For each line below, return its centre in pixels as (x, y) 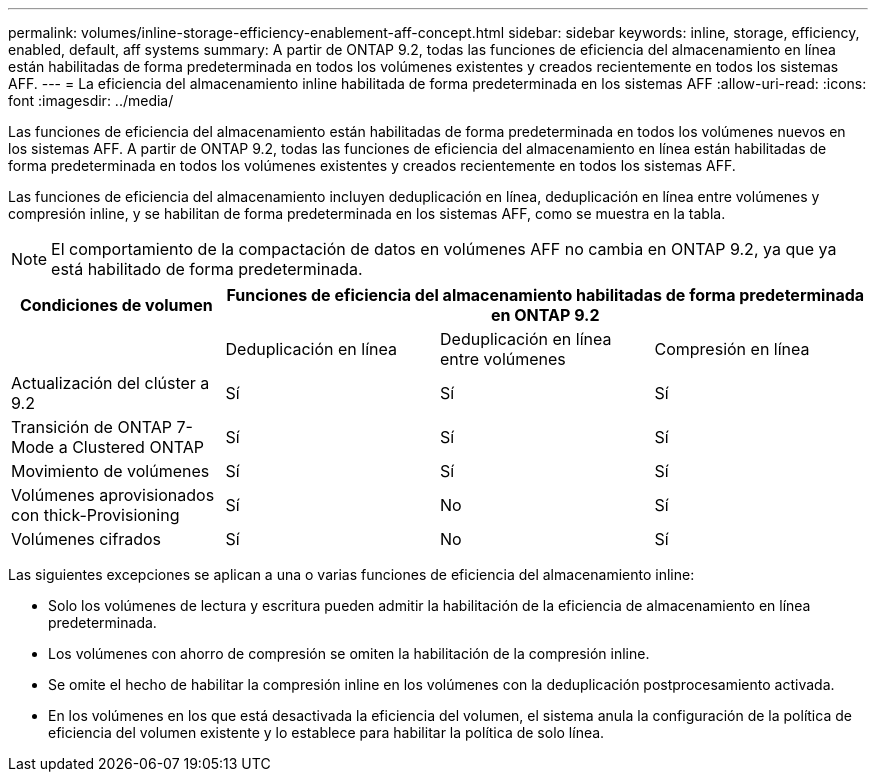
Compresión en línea (732, 349)
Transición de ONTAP (91, 427)
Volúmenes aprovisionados (113, 495)
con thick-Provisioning (95, 515)
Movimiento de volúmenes (110, 471)
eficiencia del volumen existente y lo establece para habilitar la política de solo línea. (326, 732)
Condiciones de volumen (116, 305)
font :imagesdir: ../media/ (91, 100)
